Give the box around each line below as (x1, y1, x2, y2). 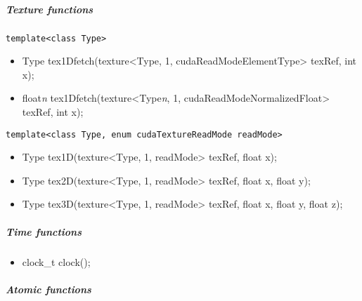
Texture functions (6, 1, 93, 16)
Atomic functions (6, 281, 91, 296)
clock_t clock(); (22, 254, 91, 269)
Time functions (6, 224, 82, 239)
